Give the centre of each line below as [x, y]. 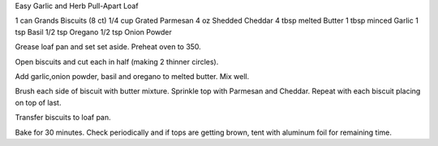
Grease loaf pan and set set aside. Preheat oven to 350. [108, 47]
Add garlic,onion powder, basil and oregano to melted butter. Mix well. [132, 76]
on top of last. [38, 102]
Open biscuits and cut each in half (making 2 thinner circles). [117, 61]
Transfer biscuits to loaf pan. [63, 118]
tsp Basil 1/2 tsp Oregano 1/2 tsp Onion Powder [93, 31]
